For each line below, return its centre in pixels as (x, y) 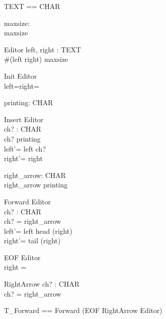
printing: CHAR (29, 102)
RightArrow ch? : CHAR (42, 284)
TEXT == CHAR (32, 6)
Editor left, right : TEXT (42, 49)
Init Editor (20, 76)
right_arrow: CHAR (35, 175)
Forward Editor (28, 201)
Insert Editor (24, 119)
